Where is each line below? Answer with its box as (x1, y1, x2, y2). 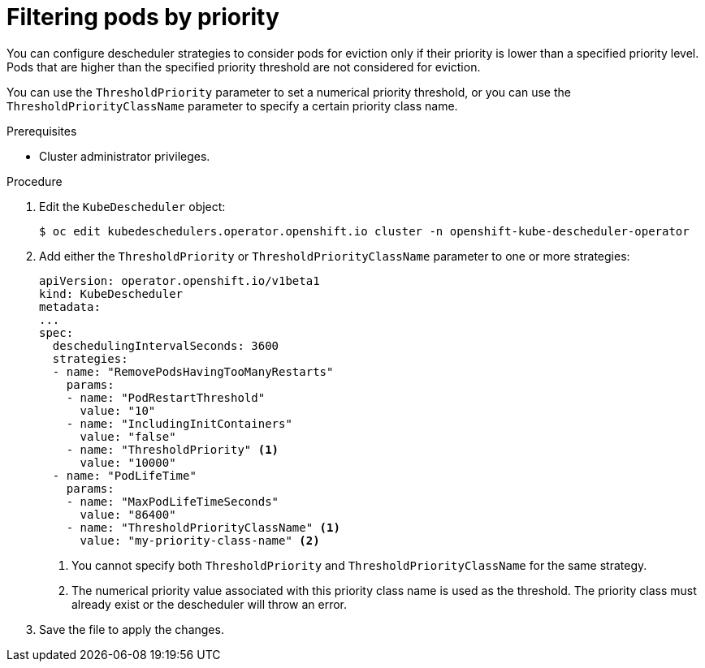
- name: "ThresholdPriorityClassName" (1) (66, 520, 340, 534)
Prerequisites (6, 123, 77, 138)
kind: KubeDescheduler (39, 287, 184, 300)
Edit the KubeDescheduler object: (39, 199, 226, 213)
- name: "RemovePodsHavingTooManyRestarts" (52, 364, 334, 378)
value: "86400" (80, 507, 176, 521)
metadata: (39, 300, 101, 313)
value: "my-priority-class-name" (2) (80, 533, 320, 547)
